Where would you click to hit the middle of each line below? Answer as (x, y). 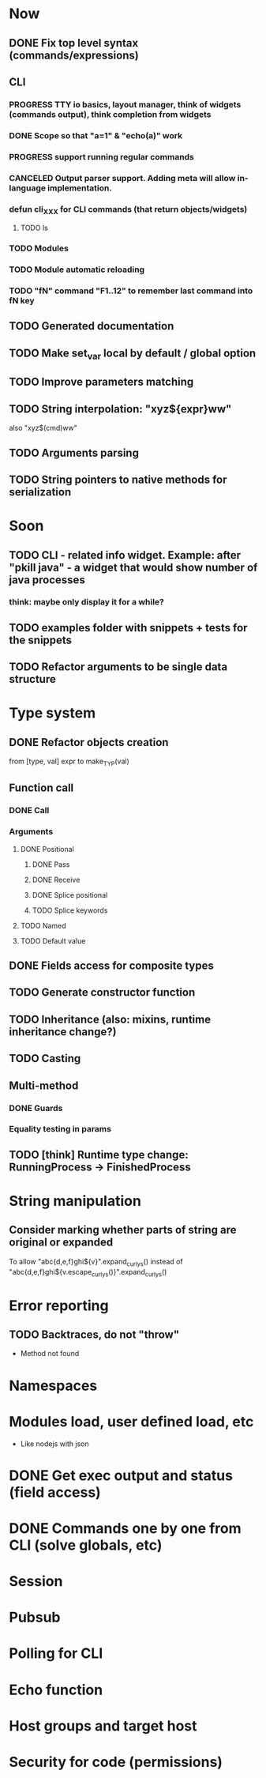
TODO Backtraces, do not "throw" (94, 1334)
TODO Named (43, 925)
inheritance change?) (63, 1032)
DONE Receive (56, 880)
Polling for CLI (56, 1654)
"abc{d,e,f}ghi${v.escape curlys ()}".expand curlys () (88, 1273)
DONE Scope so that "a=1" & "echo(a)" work (96, 135)
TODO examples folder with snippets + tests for (128, 628)
